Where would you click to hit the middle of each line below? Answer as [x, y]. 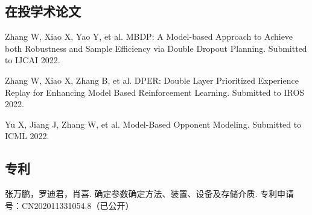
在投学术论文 [43, 11]
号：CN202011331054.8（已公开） [69, 205]
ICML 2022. [27, 136]
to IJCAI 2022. [33, 60]
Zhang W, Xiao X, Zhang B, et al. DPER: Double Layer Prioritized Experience [152, 80]
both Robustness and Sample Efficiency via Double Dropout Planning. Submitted [156, 48]
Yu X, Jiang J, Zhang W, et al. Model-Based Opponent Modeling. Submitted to [153, 124]
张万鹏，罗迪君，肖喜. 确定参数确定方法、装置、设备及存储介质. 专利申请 [150, 194]
